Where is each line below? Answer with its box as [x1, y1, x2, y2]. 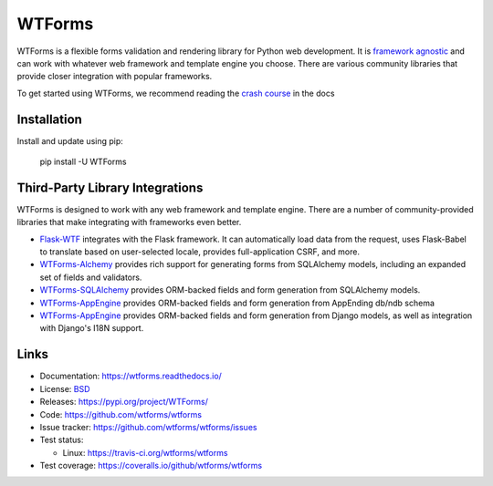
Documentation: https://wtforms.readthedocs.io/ [39, 370, 223, 382]
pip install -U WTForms [39, 156, 127, 168]
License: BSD [39, 383, 90, 394]
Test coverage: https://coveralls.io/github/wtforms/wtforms [39, 460, 263, 471]
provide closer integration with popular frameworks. [16, 71, 213, 82]
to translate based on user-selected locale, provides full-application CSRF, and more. [39, 246, 361, 257]
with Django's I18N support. [39, 323, 144, 334]
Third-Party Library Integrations [16, 180, 204, 195]
